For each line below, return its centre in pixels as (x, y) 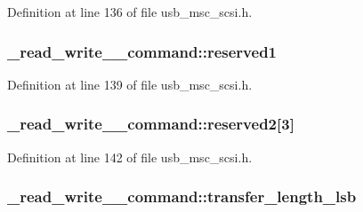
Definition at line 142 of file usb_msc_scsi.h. (130, 157)
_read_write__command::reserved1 (142, 51)
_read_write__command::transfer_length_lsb (182, 196)
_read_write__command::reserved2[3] (151, 124)
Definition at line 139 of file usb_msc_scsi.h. (130, 84)
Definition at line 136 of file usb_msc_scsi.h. (130, 12)
